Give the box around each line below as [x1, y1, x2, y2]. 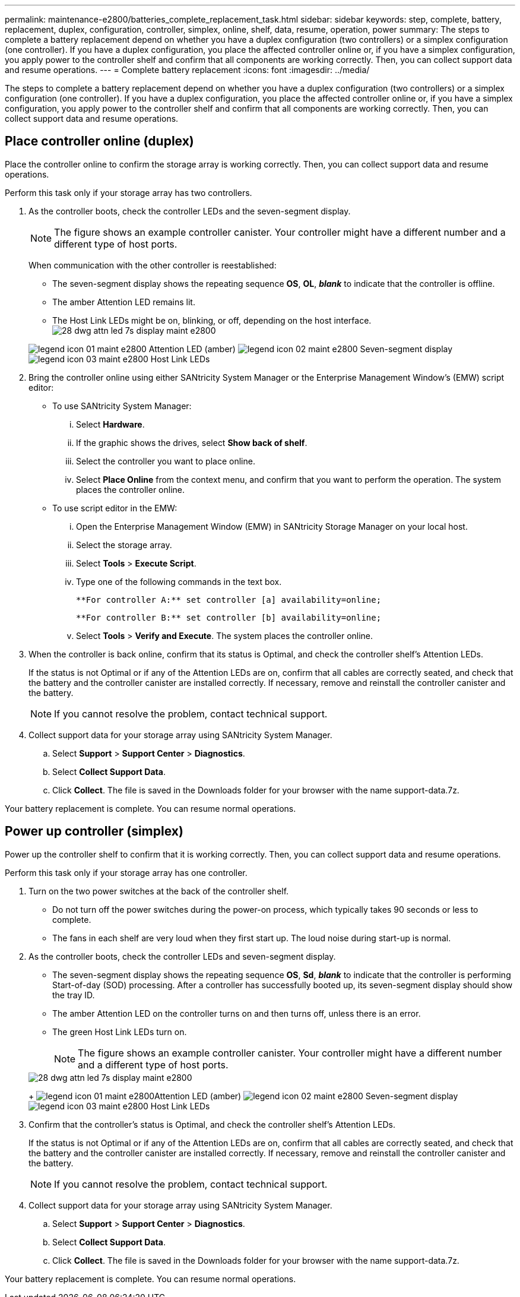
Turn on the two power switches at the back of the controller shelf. [28, 885, 289, 896]
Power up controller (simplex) [5, 824, 183, 839]
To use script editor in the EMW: [52, 502, 177, 513]
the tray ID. [52, 989, 95, 1000]
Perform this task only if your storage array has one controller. [5, 867, 248, 878]
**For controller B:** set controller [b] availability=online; [76, 612, 382, 622]
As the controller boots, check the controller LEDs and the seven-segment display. [28, 205, 351, 216]
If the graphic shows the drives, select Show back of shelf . [76, 437, 307, 448]
